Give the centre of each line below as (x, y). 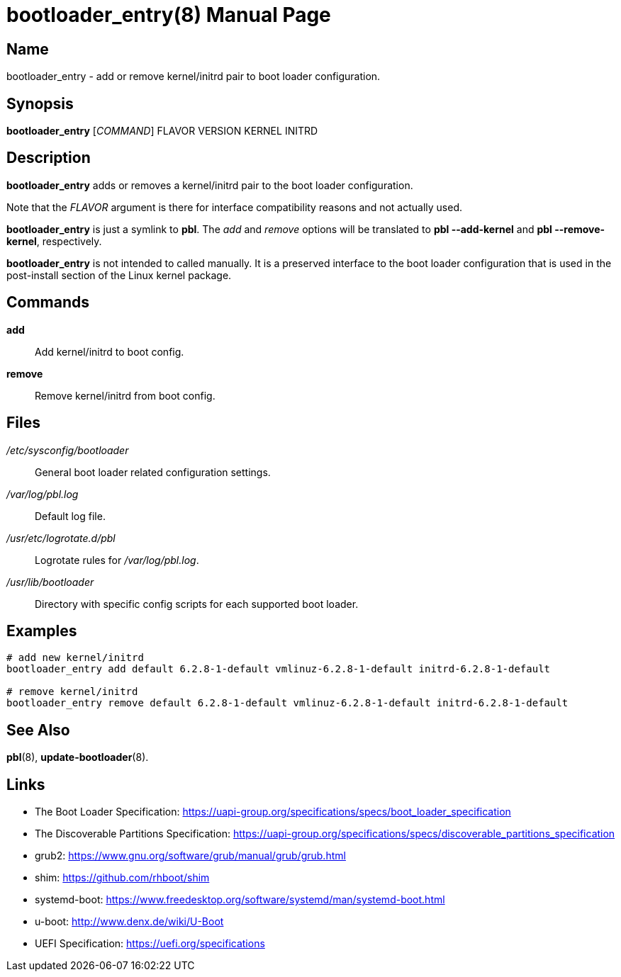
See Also (38, 730)
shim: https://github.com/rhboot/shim (122, 878)
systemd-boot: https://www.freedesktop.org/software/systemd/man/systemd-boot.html (240, 900)
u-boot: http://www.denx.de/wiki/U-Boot (129, 922)
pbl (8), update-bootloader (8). (78, 757)
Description (49, 158)
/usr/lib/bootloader (50, 582)
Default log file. (70, 516)
